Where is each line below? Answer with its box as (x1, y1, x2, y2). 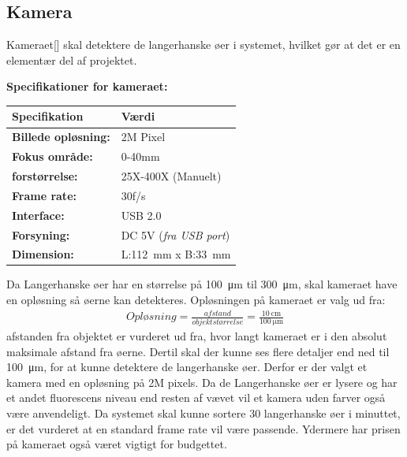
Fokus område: (12, 148, 93, 165)
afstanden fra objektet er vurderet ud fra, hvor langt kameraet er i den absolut (6, 328, 387, 344)
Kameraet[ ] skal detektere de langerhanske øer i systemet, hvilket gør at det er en (6, 36, 401, 53)
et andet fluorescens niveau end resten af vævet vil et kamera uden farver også (6, 389, 386, 406)
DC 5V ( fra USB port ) (121, 226, 230, 243)
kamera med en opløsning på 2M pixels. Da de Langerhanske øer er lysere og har (6, 373, 398, 390)
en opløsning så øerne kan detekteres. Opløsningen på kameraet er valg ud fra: (6, 292, 386, 308)
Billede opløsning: (12, 128, 110, 145)
